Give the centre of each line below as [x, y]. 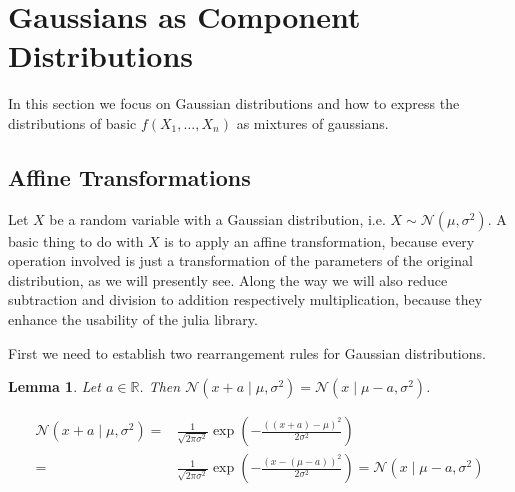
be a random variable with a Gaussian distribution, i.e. [217, 218]
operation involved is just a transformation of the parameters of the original [240, 260]
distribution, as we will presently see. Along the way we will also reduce [228, 279]
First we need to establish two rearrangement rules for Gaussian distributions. [247, 352]
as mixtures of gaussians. [312, 122]
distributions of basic [72, 122]
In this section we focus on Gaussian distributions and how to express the [234, 103]
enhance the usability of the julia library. [133, 319]
